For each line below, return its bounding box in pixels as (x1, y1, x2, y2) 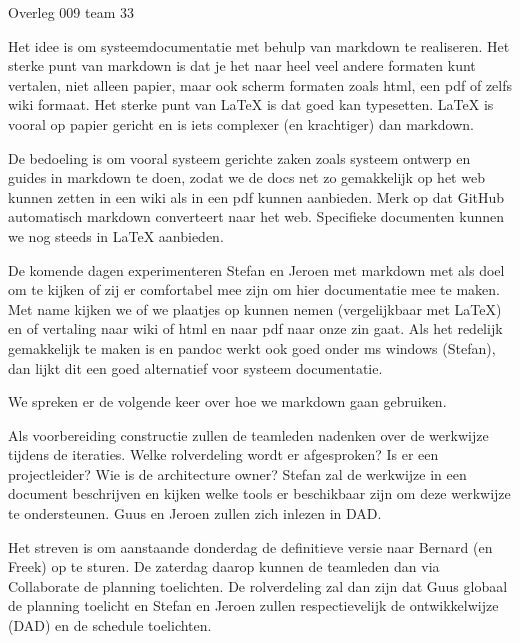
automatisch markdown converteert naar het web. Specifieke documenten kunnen (8, 206, 505, 227)
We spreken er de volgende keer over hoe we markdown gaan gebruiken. (8, 391, 447, 412)
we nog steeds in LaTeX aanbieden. (8, 225, 224, 246)
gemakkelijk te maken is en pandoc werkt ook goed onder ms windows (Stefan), (8, 337, 496, 358)
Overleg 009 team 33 (8, 2, 135, 22)
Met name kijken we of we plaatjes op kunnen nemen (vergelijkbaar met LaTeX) (8, 298, 502, 319)
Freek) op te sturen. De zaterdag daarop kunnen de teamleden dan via (8, 556, 440, 577)
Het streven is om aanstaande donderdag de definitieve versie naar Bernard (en (8, 536, 493, 557)
